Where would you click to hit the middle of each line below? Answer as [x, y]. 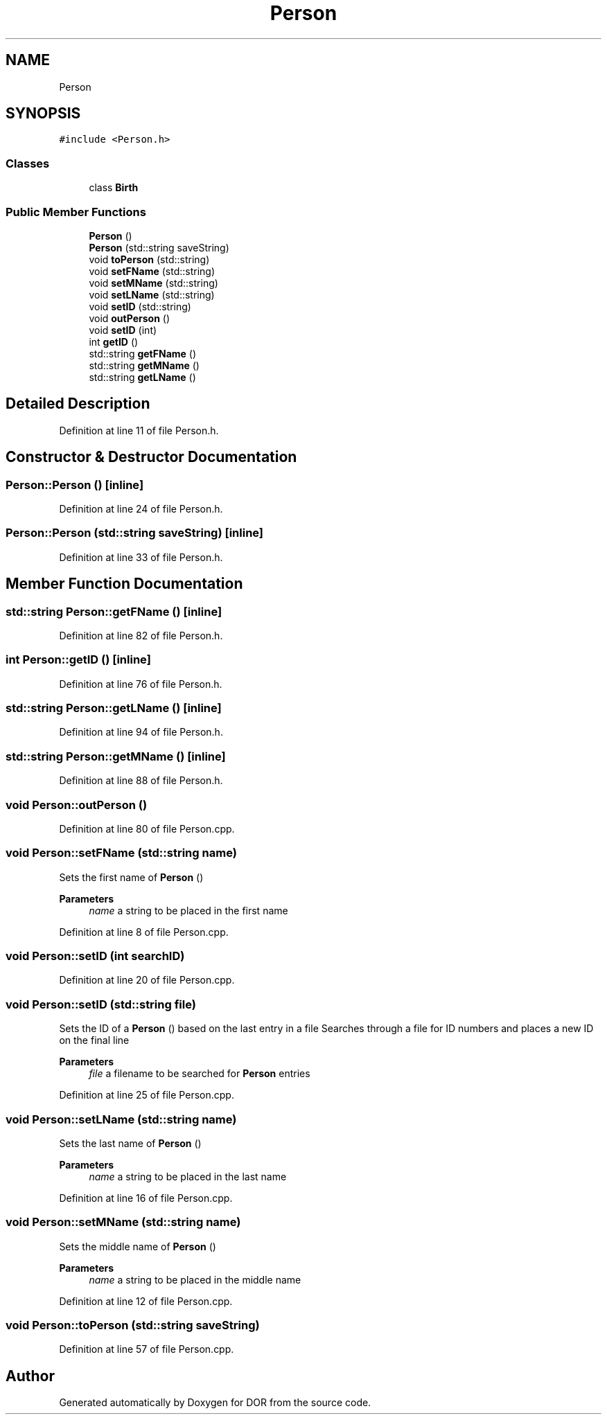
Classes [28, 163]
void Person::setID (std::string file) [101, 1004]
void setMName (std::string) [153, 283]
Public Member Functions [76, 212]
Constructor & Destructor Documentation [151, 457]
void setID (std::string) [140, 306]
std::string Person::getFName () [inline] [114, 611]
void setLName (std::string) [152, 294]
